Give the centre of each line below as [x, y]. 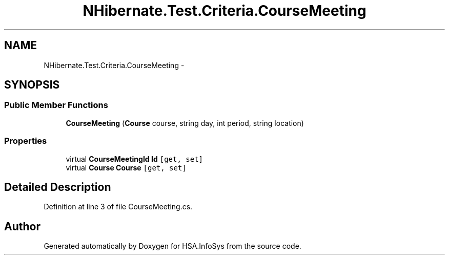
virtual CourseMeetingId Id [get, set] [134, 159]
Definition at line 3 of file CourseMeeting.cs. [118, 207]
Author [22, 226]
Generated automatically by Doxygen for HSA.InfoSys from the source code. [172, 246]
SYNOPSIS [32, 85]
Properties [26, 141]
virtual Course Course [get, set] [126, 167]
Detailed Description [58, 187]
